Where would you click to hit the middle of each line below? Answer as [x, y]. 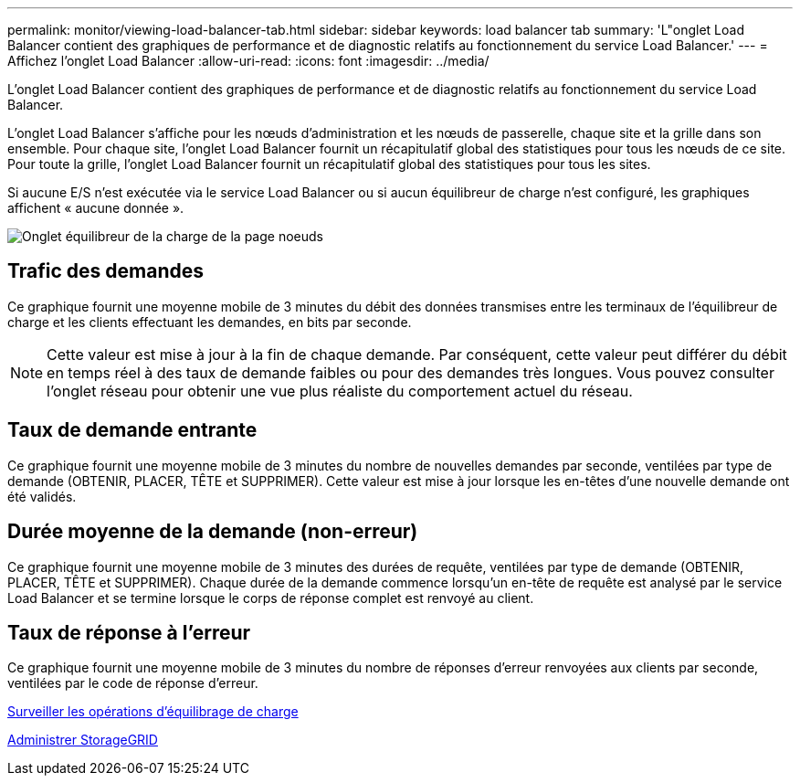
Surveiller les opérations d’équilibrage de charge [153, 712]
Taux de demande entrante [132, 430]
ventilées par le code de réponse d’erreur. [133, 683]
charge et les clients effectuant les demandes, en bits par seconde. [210, 322]
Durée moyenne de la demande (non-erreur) [213, 532]
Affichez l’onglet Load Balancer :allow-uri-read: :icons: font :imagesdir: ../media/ [248, 61]
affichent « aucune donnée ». [96, 208]
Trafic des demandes [106, 271]
